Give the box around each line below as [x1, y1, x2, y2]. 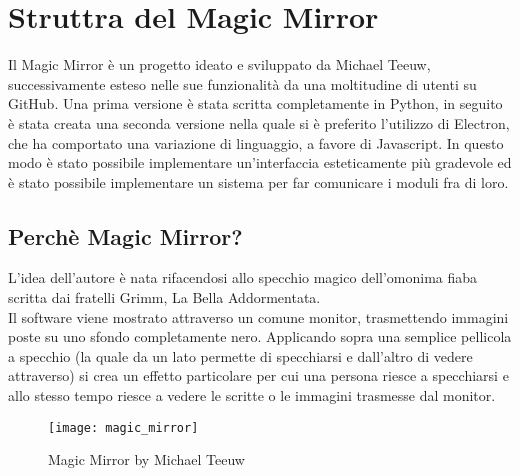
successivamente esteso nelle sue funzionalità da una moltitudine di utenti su [8, 73, 477, 94]
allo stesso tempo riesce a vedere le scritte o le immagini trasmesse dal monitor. [8, 385, 496, 406]
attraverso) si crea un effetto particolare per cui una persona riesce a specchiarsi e [8, 365, 509, 386]
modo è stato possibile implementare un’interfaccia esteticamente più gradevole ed [8, 152, 512, 173]
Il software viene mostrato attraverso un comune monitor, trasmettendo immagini [8, 306, 509, 327]
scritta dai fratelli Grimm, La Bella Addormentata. [8, 287, 321, 308]
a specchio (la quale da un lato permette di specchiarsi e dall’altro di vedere [8, 345, 473, 366]
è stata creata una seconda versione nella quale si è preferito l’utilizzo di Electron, [8, 112, 510, 133]
